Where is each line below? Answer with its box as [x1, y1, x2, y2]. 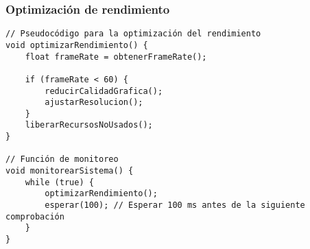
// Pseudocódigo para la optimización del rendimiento [5, 29, 261, 39]
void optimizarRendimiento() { [5, 40, 148, 50]
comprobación [5, 211, 64, 222]
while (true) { [25, 177, 94, 187]
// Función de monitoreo [5, 154, 119, 165]
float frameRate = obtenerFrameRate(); [25, 51, 207, 62]
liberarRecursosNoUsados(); [25, 120, 153, 130]
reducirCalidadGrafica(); [45, 86, 163, 96]
